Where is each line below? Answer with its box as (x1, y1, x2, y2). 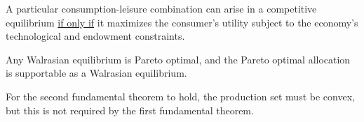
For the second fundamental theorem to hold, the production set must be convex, (6, 89, 355, 103)
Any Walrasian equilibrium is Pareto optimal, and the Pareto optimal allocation (6, 52, 351, 66)
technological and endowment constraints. (6, 29, 185, 43)
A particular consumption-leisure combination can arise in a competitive (6, 1, 317, 15)
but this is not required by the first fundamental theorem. (6, 102, 254, 117)
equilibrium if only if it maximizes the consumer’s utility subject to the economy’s (6, 15, 358, 29)
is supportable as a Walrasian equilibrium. (6, 66, 187, 80)
